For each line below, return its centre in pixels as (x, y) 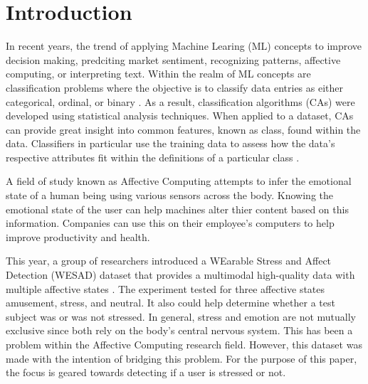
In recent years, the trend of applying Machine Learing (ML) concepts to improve (184, 46)
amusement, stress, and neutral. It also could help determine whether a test (170, 303)
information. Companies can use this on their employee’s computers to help (170, 223)
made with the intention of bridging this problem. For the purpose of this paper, (182, 358)
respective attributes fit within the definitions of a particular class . (153, 157)
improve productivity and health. (78, 236)
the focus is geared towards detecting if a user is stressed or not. (146, 372)
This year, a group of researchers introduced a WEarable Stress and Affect (169, 261)
